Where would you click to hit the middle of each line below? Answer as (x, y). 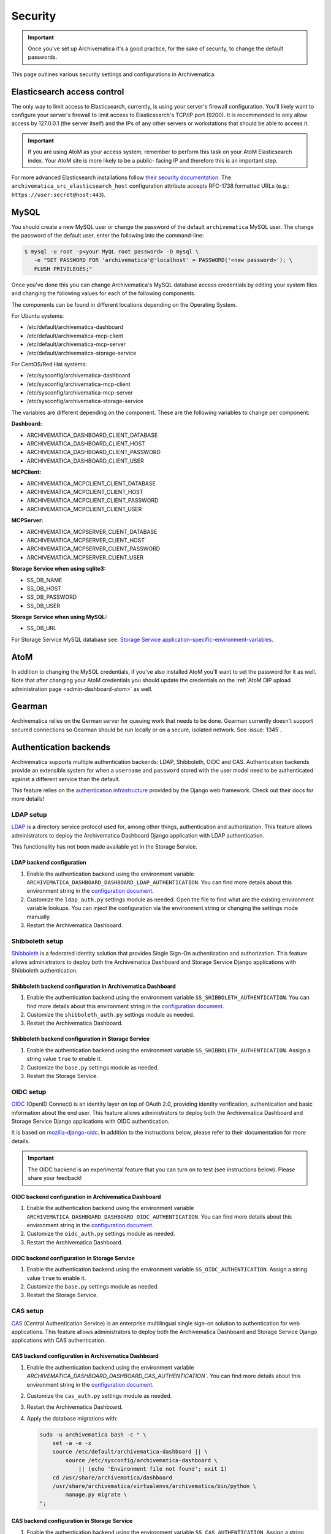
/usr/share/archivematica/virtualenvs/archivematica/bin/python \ (154, 1486)
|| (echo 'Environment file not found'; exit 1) (153, 1469)
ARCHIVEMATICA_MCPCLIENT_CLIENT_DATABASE (91, 483)
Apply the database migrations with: (72, 1418)
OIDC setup (29, 1092)
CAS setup (28, 1311)
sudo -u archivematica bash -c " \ (93, 1435)
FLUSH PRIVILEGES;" (63, 269)
